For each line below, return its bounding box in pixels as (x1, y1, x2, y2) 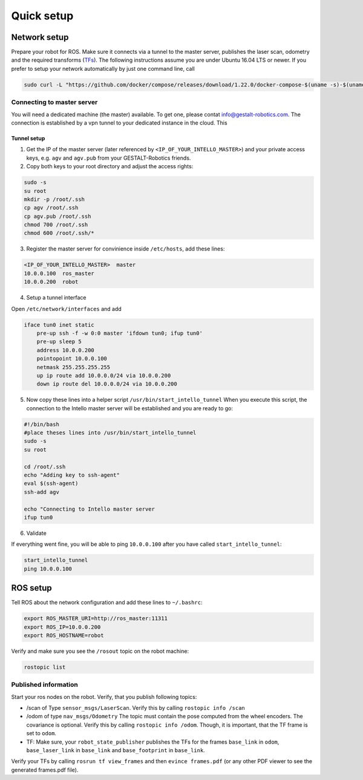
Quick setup (11, 9, 74, 22)
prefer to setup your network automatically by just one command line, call (11, 65, 195, 72)
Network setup (11, 32, 69, 42)
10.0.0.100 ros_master (24, 270, 95, 277)
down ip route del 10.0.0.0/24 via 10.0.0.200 (36, 381, 178, 387)
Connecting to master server (11, 98, 98, 107)
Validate (26, 529, 47, 537)
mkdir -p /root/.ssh (24, 195, 85, 203)
